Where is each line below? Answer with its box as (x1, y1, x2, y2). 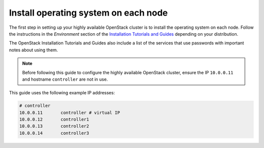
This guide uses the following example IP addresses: (9, 90, 115, 96)
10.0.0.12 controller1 (19, 117, 89, 122)
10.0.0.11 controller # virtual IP (19, 110, 120, 115)
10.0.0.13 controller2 (19, 124, 89, 129)
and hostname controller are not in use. (22, 76, 108, 82)
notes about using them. (9, 47, 58, 53)
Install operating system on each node (9, 7, 168, 18)
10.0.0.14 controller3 (19, 130, 89, 136)
